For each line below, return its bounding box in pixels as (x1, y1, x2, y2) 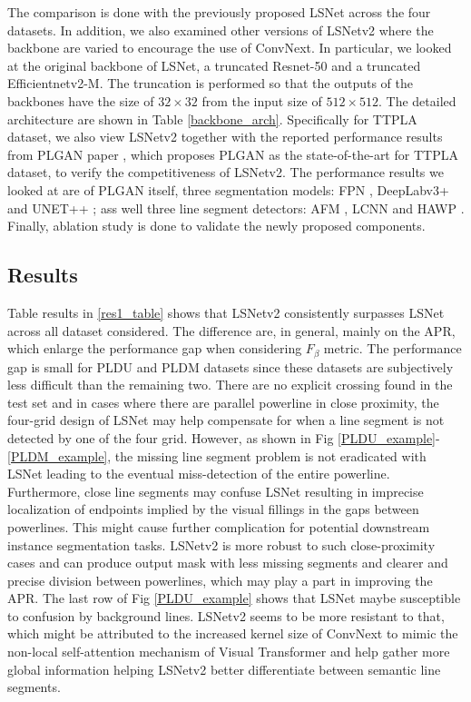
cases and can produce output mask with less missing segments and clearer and (7, 553, 448, 572)
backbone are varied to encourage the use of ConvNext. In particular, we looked (7, 38, 452, 57)
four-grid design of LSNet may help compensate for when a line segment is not (7, 410, 445, 430)
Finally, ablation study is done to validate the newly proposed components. (7, 216, 426, 235)
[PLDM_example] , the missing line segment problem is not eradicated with (7, 446, 427, 465)
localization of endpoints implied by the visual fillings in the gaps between (7, 499, 419, 519)
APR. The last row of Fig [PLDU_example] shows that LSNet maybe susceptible (7, 588, 461, 608)
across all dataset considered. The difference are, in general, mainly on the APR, (7, 321, 456, 340)
